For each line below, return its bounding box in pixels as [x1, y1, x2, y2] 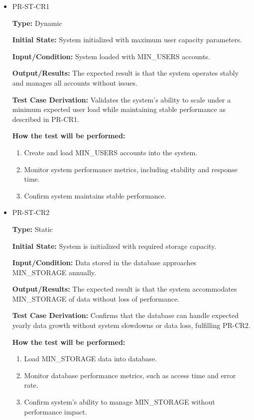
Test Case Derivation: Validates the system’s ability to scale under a [12, 94, 231, 105]
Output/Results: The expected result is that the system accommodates [12, 284, 237, 294]
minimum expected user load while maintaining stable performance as [12, 104, 226, 114]
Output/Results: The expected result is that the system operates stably [12, 68, 239, 78]
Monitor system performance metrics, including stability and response [24, 164, 238, 174]
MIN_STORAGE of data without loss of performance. [12, 293, 179, 304]
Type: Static [12, 223, 53, 234]
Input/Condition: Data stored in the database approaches [12, 257, 197, 268]
